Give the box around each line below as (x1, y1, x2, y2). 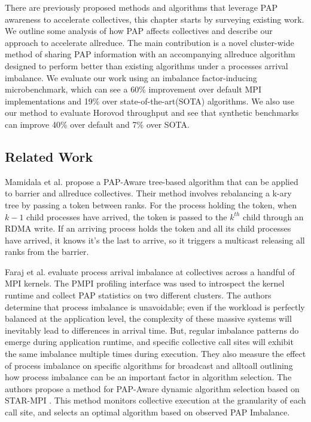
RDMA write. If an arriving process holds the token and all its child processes (5, 222, 291, 235)
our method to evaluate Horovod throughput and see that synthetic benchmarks (5, 106, 299, 119)
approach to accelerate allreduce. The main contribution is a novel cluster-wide (5, 36, 294, 48)
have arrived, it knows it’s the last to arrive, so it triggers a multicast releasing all (5, 233, 305, 246)
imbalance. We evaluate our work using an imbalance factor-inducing (5, 71, 257, 84)
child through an (243, 210, 304, 223)
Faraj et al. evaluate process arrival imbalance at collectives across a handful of (5, 265, 295, 278)
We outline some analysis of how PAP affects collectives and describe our (5, 24, 273, 37)
